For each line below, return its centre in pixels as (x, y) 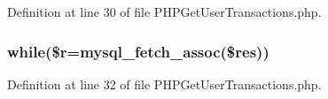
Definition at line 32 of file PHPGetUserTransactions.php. (164, 84)
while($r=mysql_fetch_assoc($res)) (138, 51)
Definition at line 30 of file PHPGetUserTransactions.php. (164, 11)
